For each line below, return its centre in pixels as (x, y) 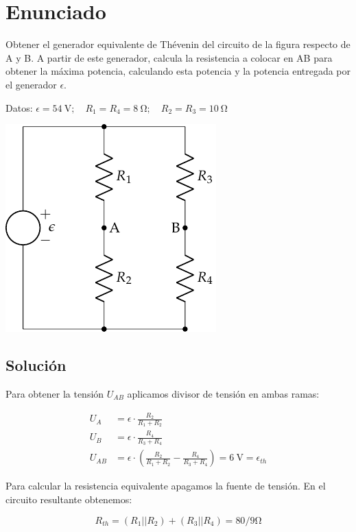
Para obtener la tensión (55, 393)
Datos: (19, 107)
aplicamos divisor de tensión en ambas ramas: (223, 393)
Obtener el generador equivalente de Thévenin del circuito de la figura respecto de (178, 44)
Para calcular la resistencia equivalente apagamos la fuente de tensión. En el (166, 486)
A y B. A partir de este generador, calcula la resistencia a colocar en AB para (169, 57)
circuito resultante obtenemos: (69, 499)
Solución (36, 365)
